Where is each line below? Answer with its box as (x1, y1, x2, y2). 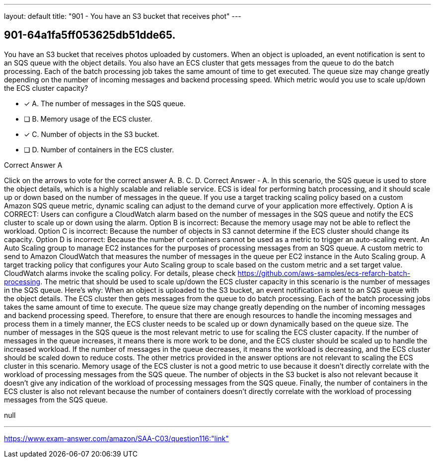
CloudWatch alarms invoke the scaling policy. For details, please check (4, 268, 236, 277)
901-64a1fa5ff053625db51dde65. (4, 29, 176, 42)
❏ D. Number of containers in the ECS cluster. (24, 145, 174, 154)
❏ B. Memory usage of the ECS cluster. (24, 114, 152, 123)
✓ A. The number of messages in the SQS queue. (24, 99, 186, 108)
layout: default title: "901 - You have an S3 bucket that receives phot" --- (4, 12, 241, 20)
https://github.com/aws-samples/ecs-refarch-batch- (237, 268, 411, 277)
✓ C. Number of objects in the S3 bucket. (24, 130, 159, 138)
